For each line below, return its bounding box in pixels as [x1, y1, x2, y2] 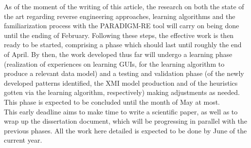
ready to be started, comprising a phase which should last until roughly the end [4, 39, 242, 50]
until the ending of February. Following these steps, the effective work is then [4, 30, 234, 40]
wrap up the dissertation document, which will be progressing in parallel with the [4, 116, 247, 126]
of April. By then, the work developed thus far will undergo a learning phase [4, 49, 233, 59]
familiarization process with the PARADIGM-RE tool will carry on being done [4, 20, 239, 31]
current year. [4, 135, 42, 145]
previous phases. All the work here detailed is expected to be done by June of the [4, 125, 247, 135]
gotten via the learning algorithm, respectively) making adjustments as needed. [4, 87, 240, 97]
